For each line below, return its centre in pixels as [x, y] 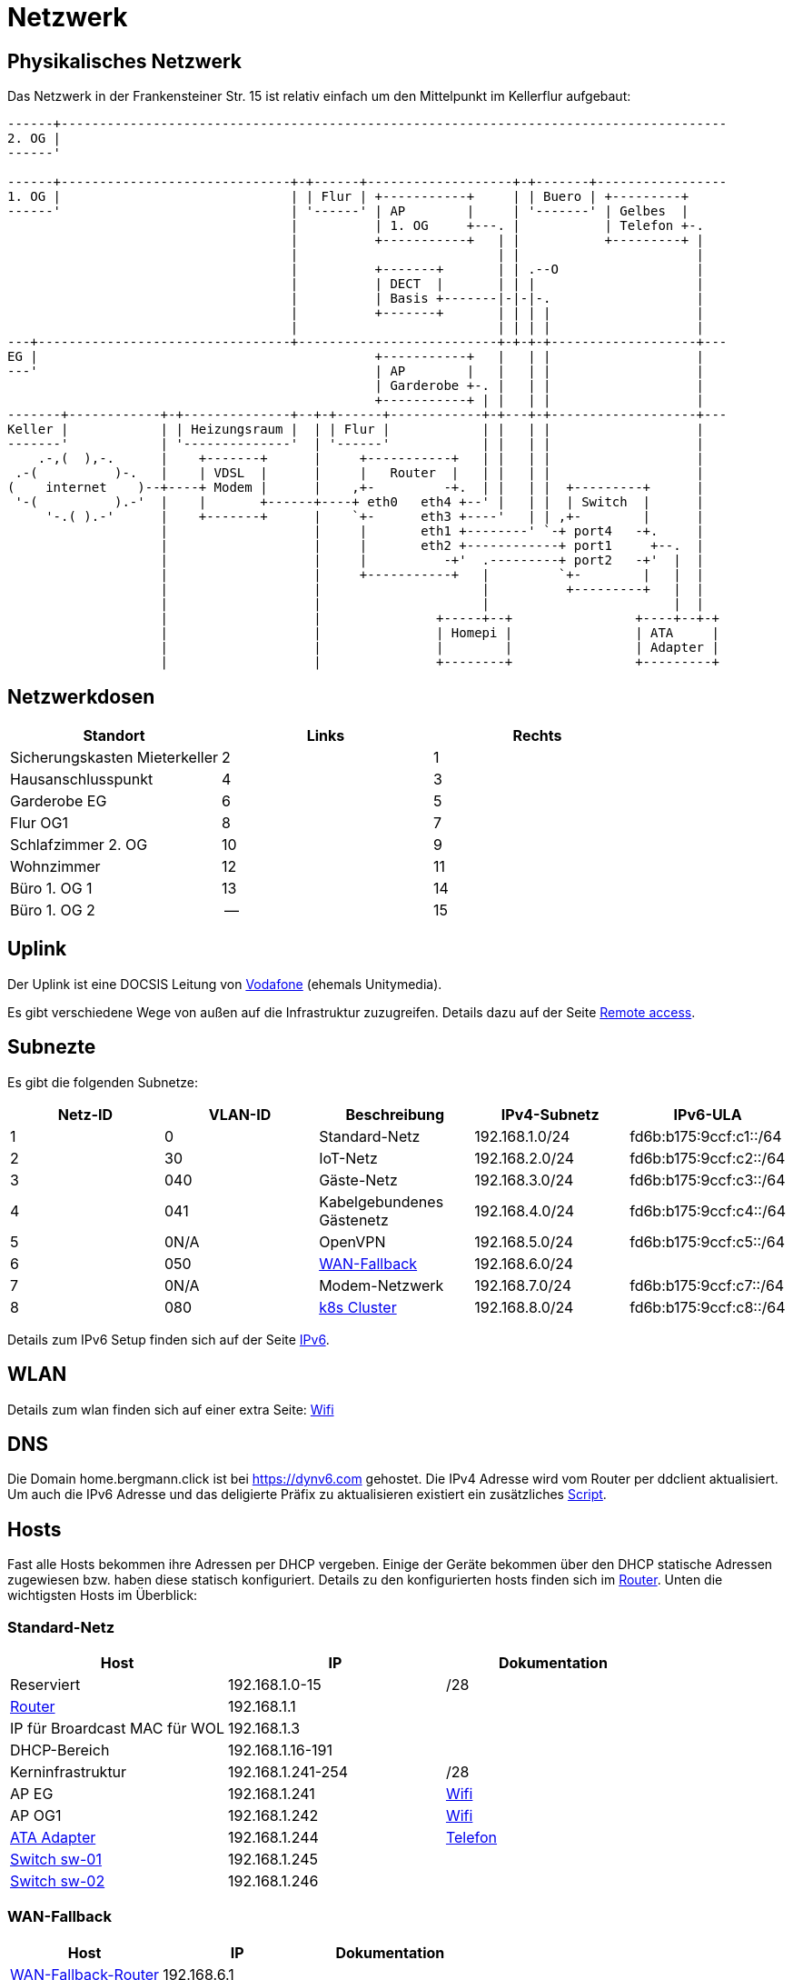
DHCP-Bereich [60, 1750]
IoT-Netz [348, 1158]
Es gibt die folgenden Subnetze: [103, 1082]
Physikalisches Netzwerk [124, 61]
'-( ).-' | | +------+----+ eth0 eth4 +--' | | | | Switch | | [360, 502]
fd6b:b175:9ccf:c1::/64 [706, 1136]
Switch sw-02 [58, 1880]
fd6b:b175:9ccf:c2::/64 [708, 1158]
